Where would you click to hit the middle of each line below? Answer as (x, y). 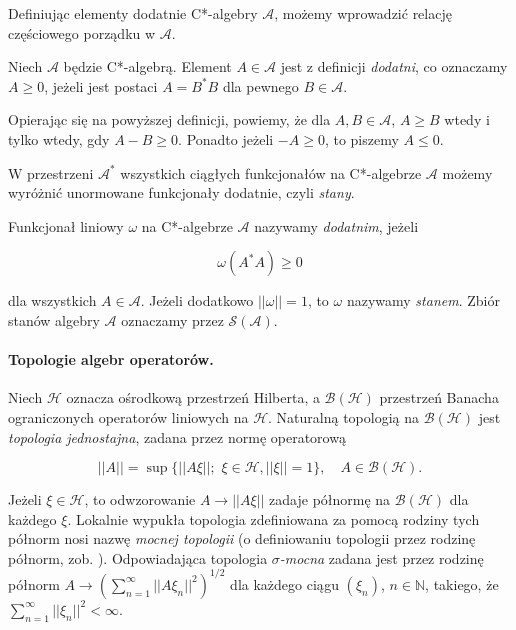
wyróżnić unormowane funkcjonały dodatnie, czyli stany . (181, 192)
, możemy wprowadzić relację (363, 13)
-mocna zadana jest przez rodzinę (381, 557)
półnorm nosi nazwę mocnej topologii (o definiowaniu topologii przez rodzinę (242, 538)
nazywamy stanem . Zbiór (423, 300)
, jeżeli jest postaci (101, 85)
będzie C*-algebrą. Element (147, 66)
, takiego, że (462, 583)
